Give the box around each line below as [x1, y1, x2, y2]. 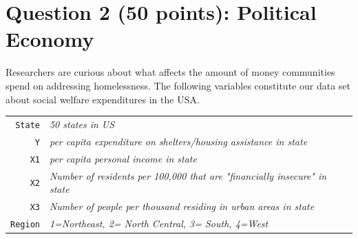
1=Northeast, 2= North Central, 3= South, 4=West [49, 216, 268, 230]
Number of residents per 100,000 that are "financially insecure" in [49, 168, 327, 183]
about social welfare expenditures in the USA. [6, 92, 200, 106]
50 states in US [49, 116, 115, 131]
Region [10, 219, 40, 229]
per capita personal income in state [49, 151, 197, 165]
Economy [6, 25, 94, 53]
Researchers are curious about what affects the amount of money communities [6, 65, 335, 79]
